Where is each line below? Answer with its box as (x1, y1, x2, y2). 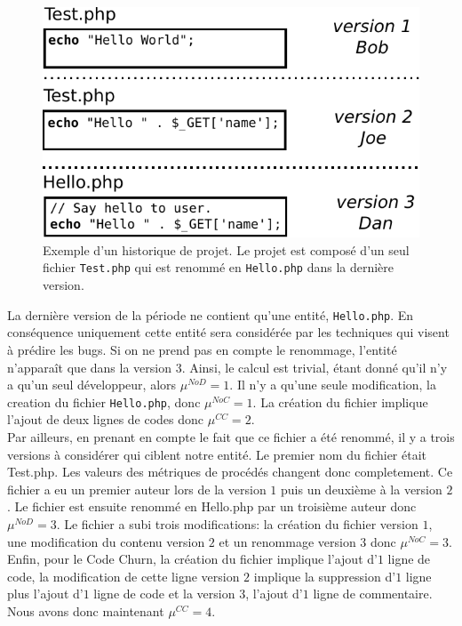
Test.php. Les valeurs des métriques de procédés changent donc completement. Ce (7, 462, 453, 481)
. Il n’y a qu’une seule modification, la (229, 375, 437, 394)
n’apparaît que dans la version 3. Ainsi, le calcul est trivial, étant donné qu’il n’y (7, 357, 448, 376)
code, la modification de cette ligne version (7, 566, 240, 585)
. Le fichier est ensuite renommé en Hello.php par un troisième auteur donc (7, 497, 417, 516)
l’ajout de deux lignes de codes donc (7, 410, 204, 429)
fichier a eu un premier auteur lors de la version (7, 479, 267, 498)
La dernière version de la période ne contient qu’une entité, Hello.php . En (7, 305, 414, 324)
